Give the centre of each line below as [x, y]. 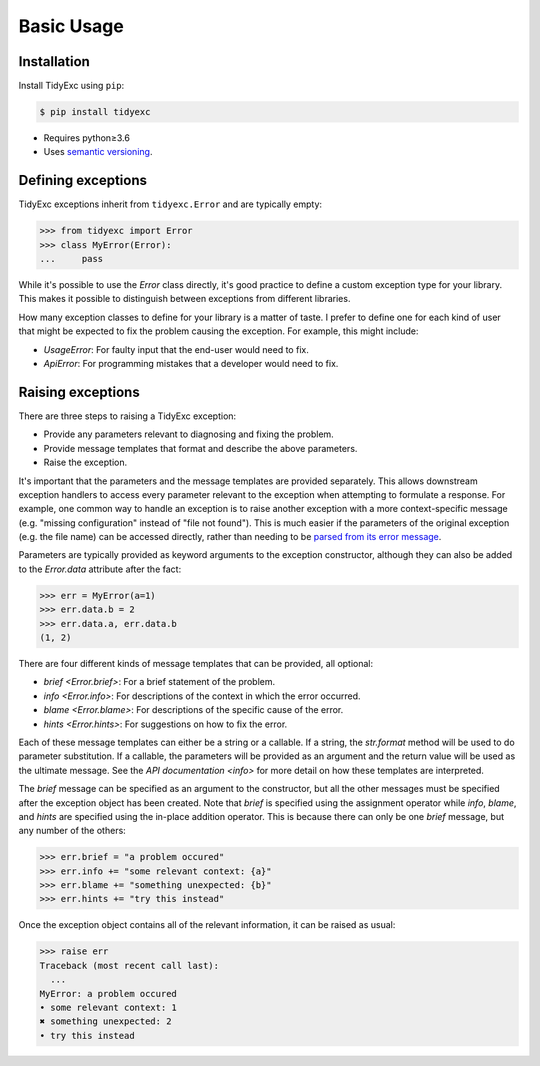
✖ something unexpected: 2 [105, 1021]
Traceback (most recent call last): [129, 965]
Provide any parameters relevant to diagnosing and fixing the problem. [188, 434]
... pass [71, 259]
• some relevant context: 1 [108, 1007]
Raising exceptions [79, 391]
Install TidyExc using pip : [71, 86]
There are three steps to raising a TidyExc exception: [127, 416]
